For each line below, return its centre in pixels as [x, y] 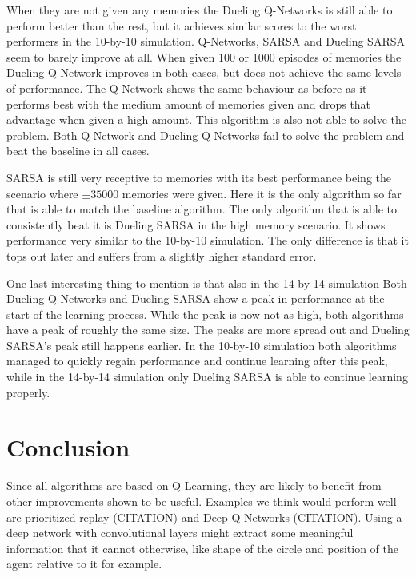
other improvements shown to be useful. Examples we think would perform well [202, 501]
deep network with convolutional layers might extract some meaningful [180, 533]
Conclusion [68, 447]
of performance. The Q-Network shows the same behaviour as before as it [187, 88]
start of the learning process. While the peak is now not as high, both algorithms [205, 314]
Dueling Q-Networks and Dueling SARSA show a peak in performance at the [196, 298]
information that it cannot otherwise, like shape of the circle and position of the [202, 548]
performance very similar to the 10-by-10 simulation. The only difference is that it [208, 240]
